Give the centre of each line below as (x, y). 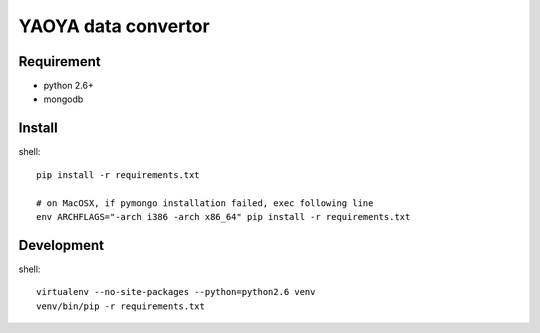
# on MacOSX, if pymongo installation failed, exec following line (205, 203)
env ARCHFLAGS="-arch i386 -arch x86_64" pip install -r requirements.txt (223, 216)
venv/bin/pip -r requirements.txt (120, 306)
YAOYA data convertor (114, 26)
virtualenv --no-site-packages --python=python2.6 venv (176, 292)
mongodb (63, 99)
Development (61, 245)
